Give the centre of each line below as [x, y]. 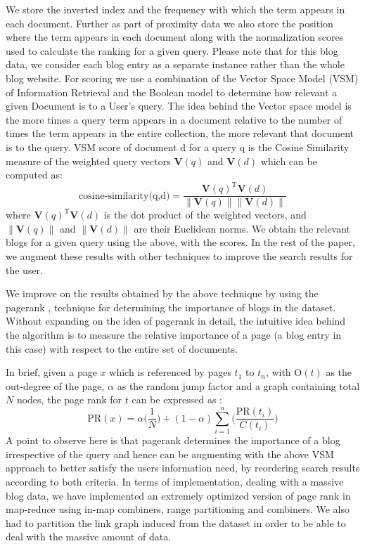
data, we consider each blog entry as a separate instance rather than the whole [175, 64]
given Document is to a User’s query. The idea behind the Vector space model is [179, 106]
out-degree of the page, [55, 385]
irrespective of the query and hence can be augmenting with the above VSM [170, 454]
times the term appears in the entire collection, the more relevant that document [180, 133]
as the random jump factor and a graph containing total [238, 385]
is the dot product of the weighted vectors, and [205, 215]
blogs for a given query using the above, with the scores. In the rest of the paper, [180, 242]
